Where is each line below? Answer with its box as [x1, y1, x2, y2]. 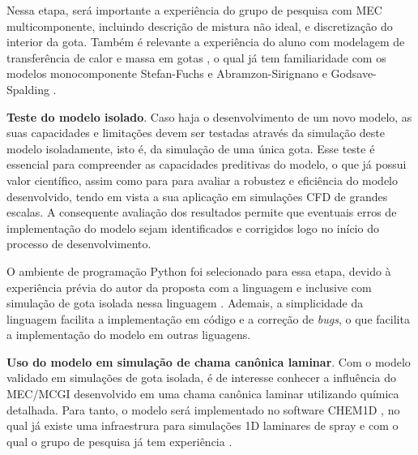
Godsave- [331, 65, 377, 82]
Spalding [6, 80, 49, 97]
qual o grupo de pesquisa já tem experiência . [6, 432, 232, 449]
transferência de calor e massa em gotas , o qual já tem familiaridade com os [6, 49, 386, 66]
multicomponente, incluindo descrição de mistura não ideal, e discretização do [6, 17, 393, 34]
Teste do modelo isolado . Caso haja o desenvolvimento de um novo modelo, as [6, 108, 412, 125]
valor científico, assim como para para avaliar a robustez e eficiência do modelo [6, 171, 398, 188]
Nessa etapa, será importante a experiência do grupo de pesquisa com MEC [6, 2, 382, 18]
